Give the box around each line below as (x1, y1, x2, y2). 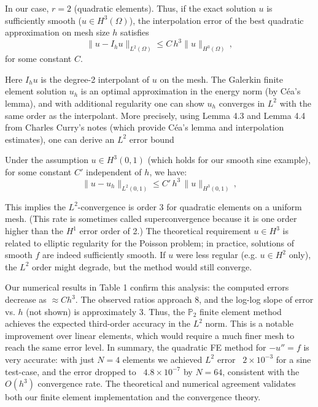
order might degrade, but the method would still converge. (32, 260, 252, 273)
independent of (85, 165, 142, 178)
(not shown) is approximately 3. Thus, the (26, 305, 185, 318)
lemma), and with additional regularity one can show (5, 96, 204, 109)
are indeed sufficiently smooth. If (42, 248, 166, 261)
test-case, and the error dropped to (5, 365, 136, 378)
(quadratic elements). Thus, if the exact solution (74, 2, 256, 14)
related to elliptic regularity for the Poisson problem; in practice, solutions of (5, 236, 294, 249)
